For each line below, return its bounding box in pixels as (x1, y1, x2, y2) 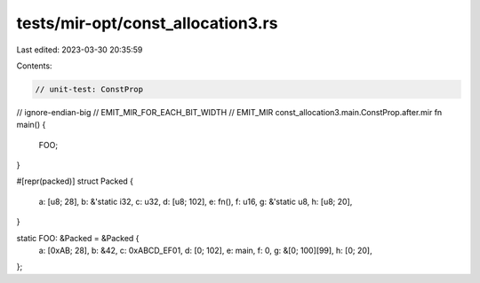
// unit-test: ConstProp (35, 84, 144, 94)
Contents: (16, 60, 52, 71)
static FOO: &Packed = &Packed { (16, 232, 140, 243)
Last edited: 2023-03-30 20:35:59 (16, 44, 143, 55)
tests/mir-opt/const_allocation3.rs (16, 13, 278, 33)
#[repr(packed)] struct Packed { (16, 176, 133, 186)
